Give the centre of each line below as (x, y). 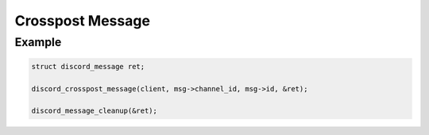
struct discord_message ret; (88, 66)
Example (38, 42)
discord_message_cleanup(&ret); (95, 111)
